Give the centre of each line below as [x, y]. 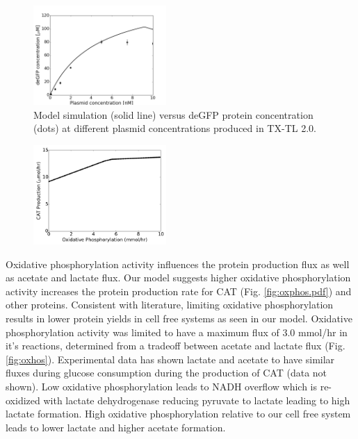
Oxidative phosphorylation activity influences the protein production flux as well [178, 264]
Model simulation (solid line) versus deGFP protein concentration [173, 114]
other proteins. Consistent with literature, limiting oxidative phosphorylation [170, 305]
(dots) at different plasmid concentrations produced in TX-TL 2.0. [175, 128]
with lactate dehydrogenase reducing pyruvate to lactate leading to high [197, 400]
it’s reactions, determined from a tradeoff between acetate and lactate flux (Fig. [176, 346]
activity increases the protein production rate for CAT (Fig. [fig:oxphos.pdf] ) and [179, 291]
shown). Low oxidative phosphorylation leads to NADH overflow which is [161, 386]
